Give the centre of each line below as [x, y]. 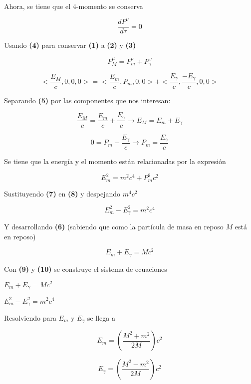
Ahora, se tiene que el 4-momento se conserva [74, 6]
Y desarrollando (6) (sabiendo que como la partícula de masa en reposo [114, 227]
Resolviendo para [30, 317]
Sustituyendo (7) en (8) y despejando [62, 193]
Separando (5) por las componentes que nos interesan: [87, 100]
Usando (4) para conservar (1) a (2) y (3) [70, 45]
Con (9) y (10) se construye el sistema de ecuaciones [86, 269]
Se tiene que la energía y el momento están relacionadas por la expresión [115, 161]
